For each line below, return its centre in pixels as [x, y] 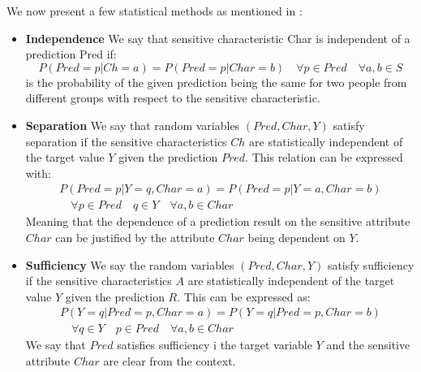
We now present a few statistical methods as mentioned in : [155, 11]
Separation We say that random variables [133, 125]
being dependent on [296, 237]
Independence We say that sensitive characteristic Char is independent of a [218, 38]
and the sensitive [368, 345]
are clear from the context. [170, 361]
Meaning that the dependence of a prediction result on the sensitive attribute [218, 221]
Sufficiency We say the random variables [130, 264]
